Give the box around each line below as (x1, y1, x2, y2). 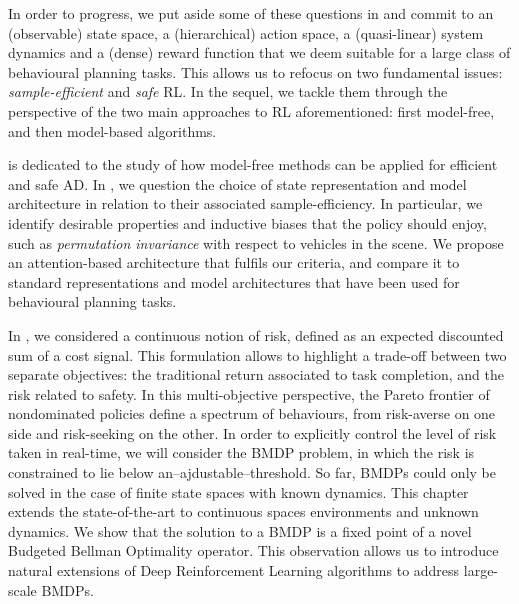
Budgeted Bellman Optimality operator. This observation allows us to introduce (8, 540, 499, 561)
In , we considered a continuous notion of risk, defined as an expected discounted (8, 324, 504, 345)
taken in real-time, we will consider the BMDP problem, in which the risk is (8, 442, 475, 463)
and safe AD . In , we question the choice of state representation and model (8, 173, 467, 194)
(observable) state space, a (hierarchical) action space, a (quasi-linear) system (8, 22, 484, 43)
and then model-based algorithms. (8, 120, 217, 141)
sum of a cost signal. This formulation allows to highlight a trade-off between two (8, 344, 507, 365)
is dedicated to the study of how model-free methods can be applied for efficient (8, 154, 498, 175)
